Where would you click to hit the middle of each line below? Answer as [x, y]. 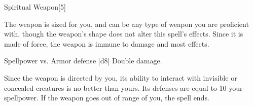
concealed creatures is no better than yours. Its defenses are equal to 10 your [123, 87]
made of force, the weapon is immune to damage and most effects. [107, 43]
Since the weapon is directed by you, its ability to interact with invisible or [121, 77]
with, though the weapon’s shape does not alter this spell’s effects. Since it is [124, 34]
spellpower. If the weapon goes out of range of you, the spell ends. [107, 98]
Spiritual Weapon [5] [35, 7]
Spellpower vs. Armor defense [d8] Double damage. [83, 61]
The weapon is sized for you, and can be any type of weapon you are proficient [126, 24]
